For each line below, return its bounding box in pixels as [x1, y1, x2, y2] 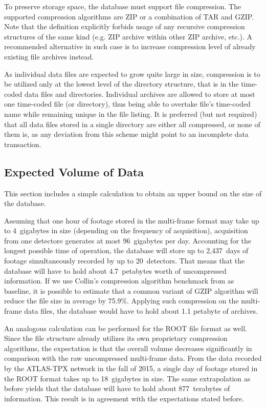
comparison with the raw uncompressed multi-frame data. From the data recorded [4, 353, 262, 363]
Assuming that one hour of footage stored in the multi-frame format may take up [4, 215, 259, 226]
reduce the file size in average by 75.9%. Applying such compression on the [4, 295, 239, 306]
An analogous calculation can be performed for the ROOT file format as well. [4, 322, 247, 333]
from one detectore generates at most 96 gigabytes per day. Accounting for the [4, 235, 251, 246]
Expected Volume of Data [4, 164, 144, 179]
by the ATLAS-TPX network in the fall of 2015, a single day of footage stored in [4, 363, 258, 374]
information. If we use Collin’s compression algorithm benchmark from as [4, 275, 234, 286]
